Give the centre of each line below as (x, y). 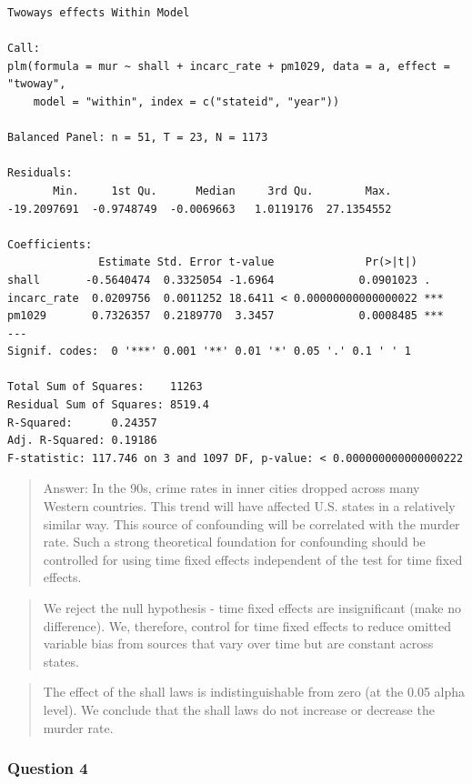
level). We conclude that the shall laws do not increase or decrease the (239, 709)
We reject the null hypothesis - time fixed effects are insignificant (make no (252, 608)
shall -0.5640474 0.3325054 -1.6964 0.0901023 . (219, 280)
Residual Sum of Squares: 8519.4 (108, 405)
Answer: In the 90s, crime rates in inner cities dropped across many (231, 488)
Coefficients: (50, 244)
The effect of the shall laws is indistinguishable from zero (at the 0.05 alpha (254, 692)
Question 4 (48, 768)
